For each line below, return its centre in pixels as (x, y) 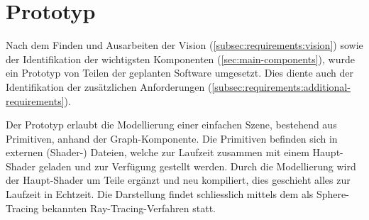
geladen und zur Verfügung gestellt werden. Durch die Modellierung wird (197, 166)
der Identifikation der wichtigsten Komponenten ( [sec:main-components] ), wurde (180, 59)
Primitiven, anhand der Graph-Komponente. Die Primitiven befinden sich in (172, 138)
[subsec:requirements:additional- (281, 86)
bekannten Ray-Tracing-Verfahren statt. (129, 208)
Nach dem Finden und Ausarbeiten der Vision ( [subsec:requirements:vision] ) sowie (184, 45)
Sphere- (332, 194)
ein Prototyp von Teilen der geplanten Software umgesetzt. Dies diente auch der (180, 73)
